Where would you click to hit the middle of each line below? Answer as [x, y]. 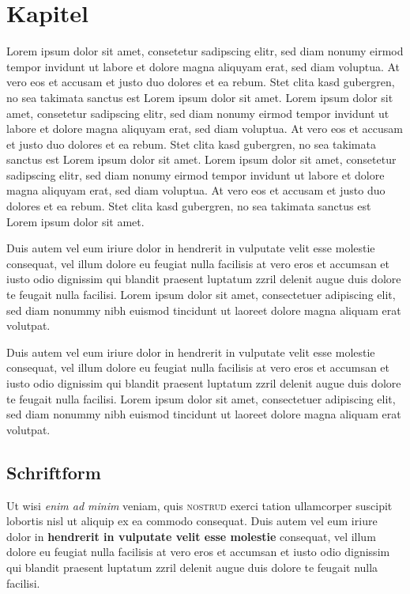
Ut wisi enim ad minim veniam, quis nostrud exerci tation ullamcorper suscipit [199, 505]
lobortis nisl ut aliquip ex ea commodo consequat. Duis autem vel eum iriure [192, 521]
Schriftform [54, 472]
